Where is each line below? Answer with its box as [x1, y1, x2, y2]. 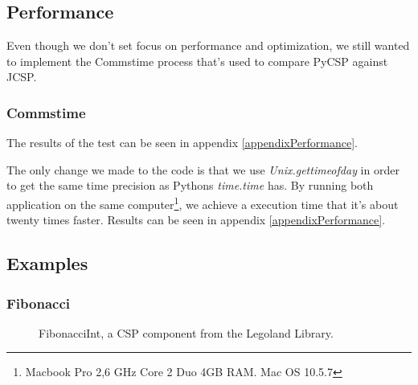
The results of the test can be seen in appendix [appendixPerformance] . [6, 134, 358, 151]
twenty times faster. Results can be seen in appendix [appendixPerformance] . [6, 211, 386, 228]
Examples [6, 251, 88, 276]
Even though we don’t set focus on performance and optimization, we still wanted [6, 37, 410, 54]
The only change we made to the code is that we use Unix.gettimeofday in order [6, 161, 400, 178]
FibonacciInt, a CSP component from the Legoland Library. [39, 324, 334, 341]
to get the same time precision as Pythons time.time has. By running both [6, 177, 374, 194]
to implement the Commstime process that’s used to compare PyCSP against [6, 52, 388, 69]
